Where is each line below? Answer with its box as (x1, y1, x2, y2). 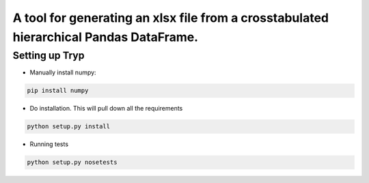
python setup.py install (27, 123, 111, 130)
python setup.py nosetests (27, 158, 118, 167)
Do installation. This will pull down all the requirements (29, 104, 183, 113)
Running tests (29, 140, 68, 148)
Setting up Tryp (12, 49, 85, 61)
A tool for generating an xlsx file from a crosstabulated (12, 10, 329, 25)
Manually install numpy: (29, 68, 96, 76)
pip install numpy (27, 87, 89, 95)
